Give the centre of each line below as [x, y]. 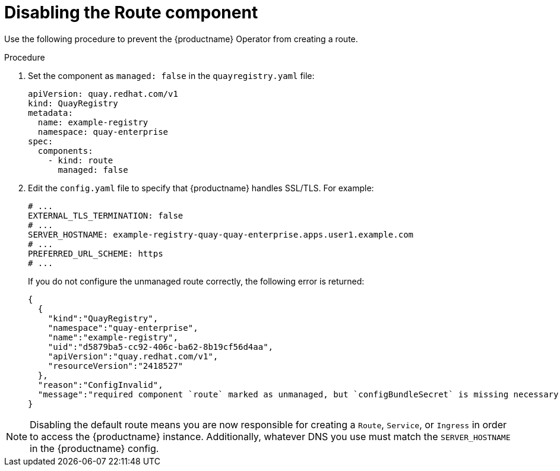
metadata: [50, 113]
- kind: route [80, 160]
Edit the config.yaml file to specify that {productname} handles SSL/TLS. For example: [201, 188]
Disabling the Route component [131, 12]
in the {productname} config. [94, 448]
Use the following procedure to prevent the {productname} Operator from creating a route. [181, 39]
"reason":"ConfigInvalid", [100, 385]
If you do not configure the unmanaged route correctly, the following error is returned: [196, 281]
